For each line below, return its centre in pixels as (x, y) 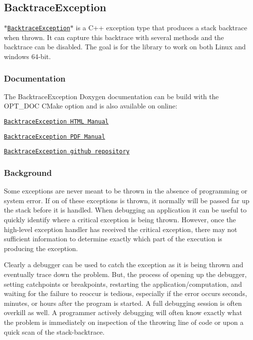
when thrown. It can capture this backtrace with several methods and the (114, 37)
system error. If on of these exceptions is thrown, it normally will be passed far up (127, 200)
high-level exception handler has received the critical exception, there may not (121, 229)
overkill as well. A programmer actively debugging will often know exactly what (123, 312)
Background (28, 172)
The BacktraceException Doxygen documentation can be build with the (111, 96)
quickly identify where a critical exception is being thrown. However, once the (120, 220)
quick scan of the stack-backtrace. (54, 331)
